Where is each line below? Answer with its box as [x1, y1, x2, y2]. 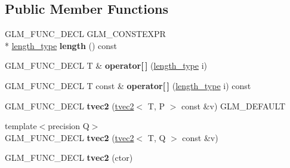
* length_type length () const [5, 39, 118, 51]
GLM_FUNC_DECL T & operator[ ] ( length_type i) [5, 59, 207, 72]
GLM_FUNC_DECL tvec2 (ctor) [5, 151, 133, 164]
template [5, 120, 37, 132]
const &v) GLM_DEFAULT [181, 99, 286, 112]
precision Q [48, 120, 90, 132]
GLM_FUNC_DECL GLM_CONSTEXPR [5, 28, 166, 40]
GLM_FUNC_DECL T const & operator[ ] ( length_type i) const [5, 79, 251, 91]
